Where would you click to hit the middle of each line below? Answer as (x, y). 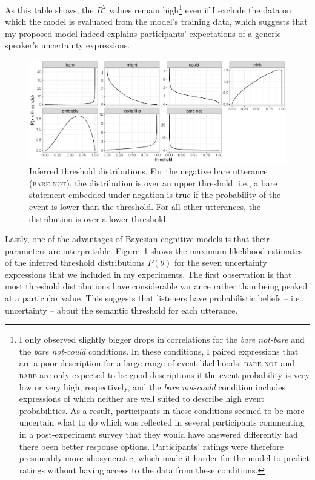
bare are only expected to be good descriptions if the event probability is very (164, 375)
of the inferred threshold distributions (75, 262)
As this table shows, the (49, 9)
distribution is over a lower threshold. (99, 218)
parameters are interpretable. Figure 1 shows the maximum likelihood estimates (154, 250)
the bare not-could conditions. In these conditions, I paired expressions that (159, 351)
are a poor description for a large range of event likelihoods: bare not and (157, 363)
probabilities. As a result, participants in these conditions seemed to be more (162, 410)
